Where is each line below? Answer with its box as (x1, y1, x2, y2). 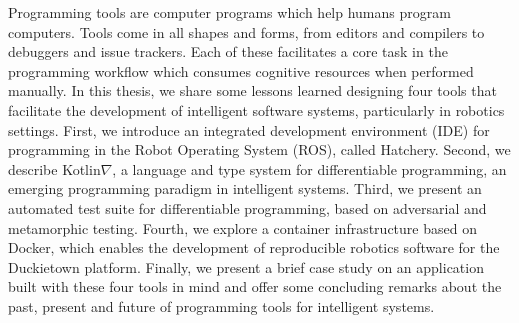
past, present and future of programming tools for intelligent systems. (8, 295, 435, 316)
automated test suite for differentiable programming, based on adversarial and (8, 197, 487, 218)
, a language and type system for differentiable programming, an (112, 158, 507, 179)
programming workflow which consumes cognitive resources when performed (8, 60, 474, 81)
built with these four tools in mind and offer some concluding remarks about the (8, 276, 502, 297)
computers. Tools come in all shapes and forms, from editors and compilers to (8, 21, 485, 42)
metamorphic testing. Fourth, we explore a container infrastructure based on (8, 217, 477, 238)
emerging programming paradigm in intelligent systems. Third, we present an (8, 178, 482, 199)
